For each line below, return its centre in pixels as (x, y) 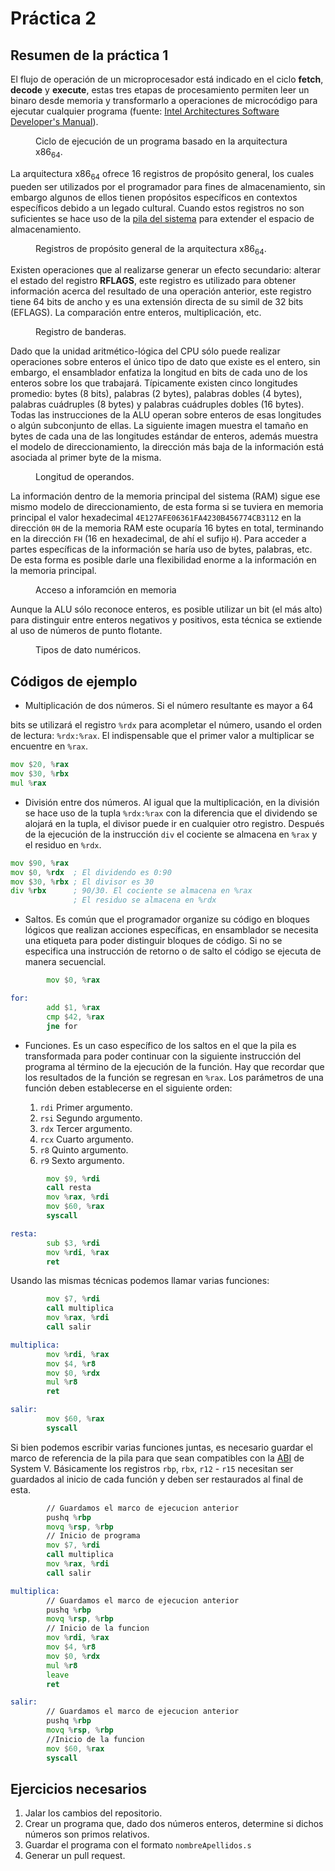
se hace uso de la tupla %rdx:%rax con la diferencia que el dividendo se (171, 813)
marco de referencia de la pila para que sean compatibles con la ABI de (157, 1458)
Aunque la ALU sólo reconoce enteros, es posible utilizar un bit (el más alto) (166, 609)
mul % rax (28, 783)
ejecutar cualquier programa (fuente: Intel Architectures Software (145, 111)
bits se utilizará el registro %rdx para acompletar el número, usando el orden (166, 725)
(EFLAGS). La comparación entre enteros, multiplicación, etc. (136, 313)
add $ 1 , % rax (73, 1007)
